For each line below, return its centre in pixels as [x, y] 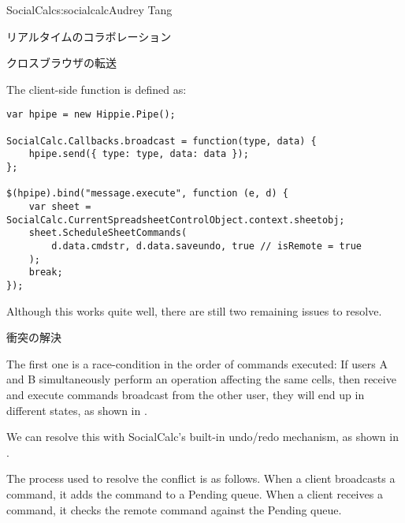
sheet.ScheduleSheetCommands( [108, 233]
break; [46, 273]
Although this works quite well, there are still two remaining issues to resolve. [194, 310]
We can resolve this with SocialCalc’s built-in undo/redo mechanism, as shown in [202, 437]
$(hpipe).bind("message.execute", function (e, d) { [147, 194]
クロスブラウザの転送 [61, 63]
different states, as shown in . [77, 410]
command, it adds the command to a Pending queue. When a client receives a [195, 493]
